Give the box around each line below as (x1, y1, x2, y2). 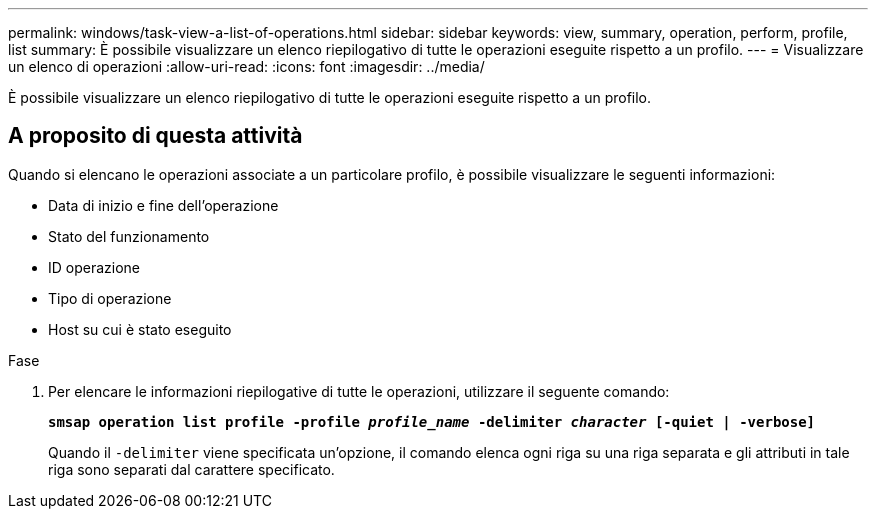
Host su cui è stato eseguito (48, 320, 232, 338)
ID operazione (48, 258, 141, 276)
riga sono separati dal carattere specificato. (48, 460, 335, 478)
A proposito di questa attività (8, 123, 303, 149)
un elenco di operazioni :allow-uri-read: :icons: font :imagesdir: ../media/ (8, 58, 485, 75)
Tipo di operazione (48, 289, 172, 307)
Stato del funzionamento (48, 227, 210, 245)
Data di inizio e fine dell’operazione (48, 196, 279, 214)
